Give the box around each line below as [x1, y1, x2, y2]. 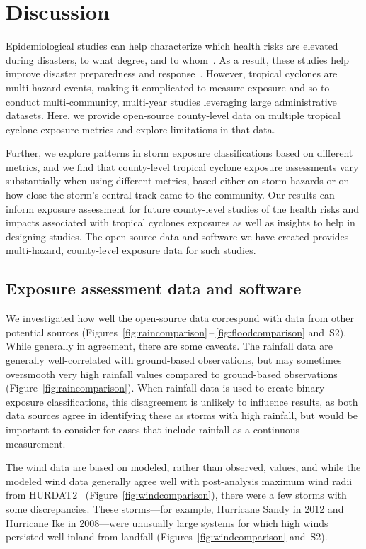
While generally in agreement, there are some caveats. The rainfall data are [6, 338, 333, 353]
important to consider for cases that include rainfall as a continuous [6, 421, 300, 436]
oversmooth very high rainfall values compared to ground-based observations [6, 366, 338, 381]
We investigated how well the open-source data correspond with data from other [6, 311, 354, 326]
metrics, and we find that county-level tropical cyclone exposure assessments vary [6, 159, 359, 174]
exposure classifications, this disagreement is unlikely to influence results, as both [6, 394, 358, 409]
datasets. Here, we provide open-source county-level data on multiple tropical [6, 108, 341, 123]
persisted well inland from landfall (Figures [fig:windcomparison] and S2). [6, 529, 328, 544]
